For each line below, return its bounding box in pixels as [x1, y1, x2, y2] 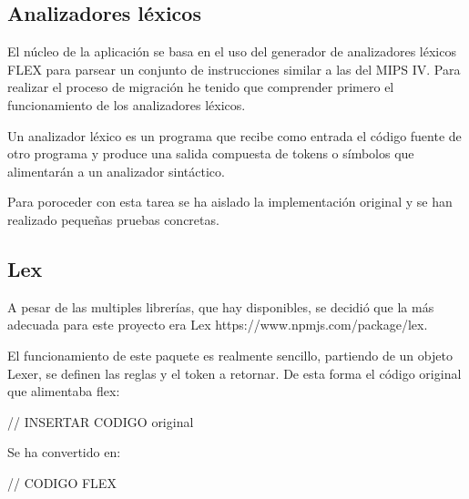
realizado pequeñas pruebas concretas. [7, 209, 219, 229]
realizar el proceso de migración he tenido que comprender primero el [7, 77, 394, 97]
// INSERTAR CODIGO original [7, 412, 194, 431]
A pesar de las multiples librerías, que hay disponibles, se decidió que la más [7, 297, 434, 316]
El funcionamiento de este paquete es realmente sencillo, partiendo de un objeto [7, 345, 453, 364]
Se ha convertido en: [7, 443, 121, 462]
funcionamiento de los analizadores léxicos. [7, 95, 246, 114]
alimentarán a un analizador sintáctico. [7, 161, 225, 180]
